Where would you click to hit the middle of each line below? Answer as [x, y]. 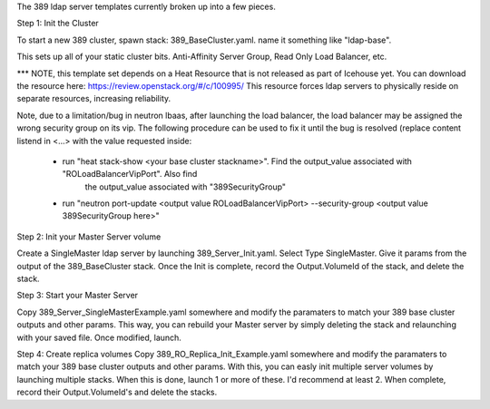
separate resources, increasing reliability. [94, 99]
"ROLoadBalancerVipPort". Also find [130, 174]
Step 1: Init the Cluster [58, 24]
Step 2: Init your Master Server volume [89, 237]
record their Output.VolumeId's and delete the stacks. [117, 392]
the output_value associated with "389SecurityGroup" [185, 187]
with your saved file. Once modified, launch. [99, 337]
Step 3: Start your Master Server [78, 296]
